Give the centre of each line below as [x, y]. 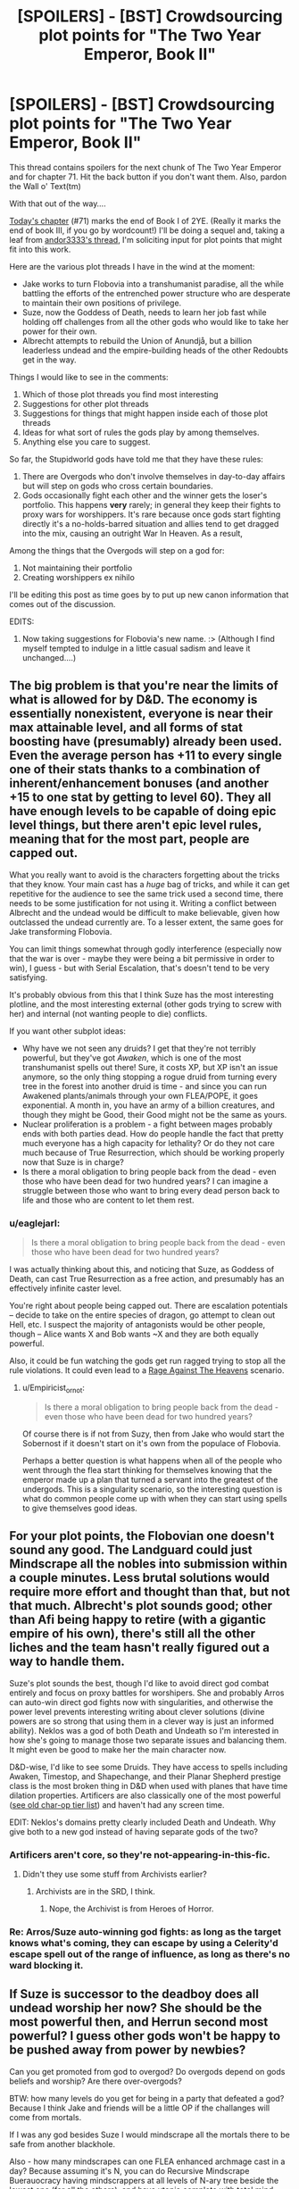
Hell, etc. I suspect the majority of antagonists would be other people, [137, 1325]
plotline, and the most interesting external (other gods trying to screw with [146, 1004]
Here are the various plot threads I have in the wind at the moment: [132, 266]
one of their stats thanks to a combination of [135, 770]
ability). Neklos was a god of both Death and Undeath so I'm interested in [144, 1730]
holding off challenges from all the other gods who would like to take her [155, 321]
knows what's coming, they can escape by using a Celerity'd [144, 1943]
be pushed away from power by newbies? [128, 2050]
